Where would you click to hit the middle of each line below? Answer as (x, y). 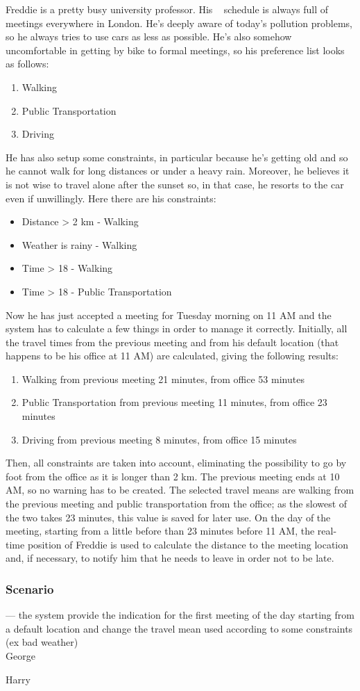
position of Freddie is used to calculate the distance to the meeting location (188, 544)
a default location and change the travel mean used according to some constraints (179, 628)
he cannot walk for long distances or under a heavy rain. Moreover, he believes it (178, 171)
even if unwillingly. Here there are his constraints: (111, 198)
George (20, 656)
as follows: (27, 64)
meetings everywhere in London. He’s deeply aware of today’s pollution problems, (179, 23)
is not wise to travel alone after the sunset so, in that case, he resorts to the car (175, 184)
